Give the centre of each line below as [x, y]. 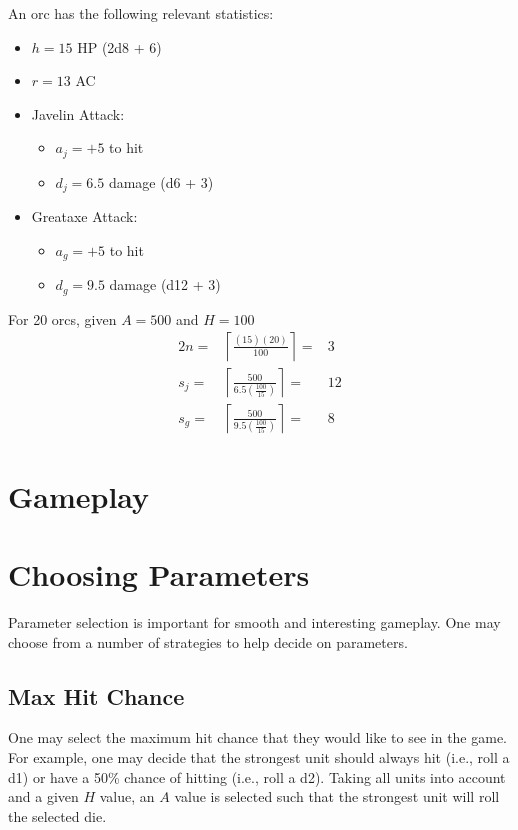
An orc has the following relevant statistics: [141, 13]
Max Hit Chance [96, 695]
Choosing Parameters [159, 574]
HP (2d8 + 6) [119, 46]
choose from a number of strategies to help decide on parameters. [208, 641]
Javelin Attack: [78, 113]
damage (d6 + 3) [161, 181]
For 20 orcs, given [62, 318]
